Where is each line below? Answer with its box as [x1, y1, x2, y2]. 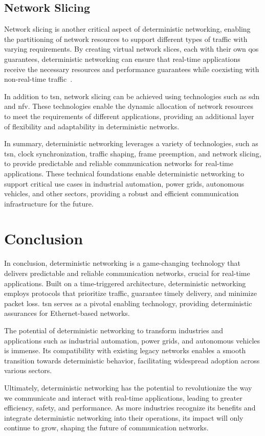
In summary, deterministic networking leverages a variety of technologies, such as [4, 138, 258, 149]
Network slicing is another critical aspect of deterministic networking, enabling [4, 24, 251, 34]
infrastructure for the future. [4, 198, 94, 209]
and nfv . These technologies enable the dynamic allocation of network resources [4, 101, 253, 111]
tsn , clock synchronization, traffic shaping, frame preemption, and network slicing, [4, 148, 261, 158]
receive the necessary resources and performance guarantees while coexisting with [4, 63, 259, 74]
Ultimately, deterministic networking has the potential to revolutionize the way [4, 382, 252, 393]
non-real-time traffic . [4, 74, 73, 84]
